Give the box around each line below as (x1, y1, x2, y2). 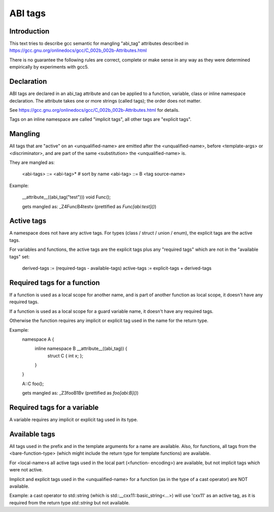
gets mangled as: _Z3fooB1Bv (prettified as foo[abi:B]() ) (22, 390, 139, 396)
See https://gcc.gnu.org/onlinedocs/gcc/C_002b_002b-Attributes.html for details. (9, 107, 180, 113)
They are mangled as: (9, 159, 55, 165)
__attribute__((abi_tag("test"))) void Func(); (22, 194, 111, 200)
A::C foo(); (22, 380, 44, 387)
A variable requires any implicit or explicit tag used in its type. (9, 417, 138, 423)
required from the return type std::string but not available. (9, 499, 130, 505)
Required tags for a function (9, 278, 100, 287)
